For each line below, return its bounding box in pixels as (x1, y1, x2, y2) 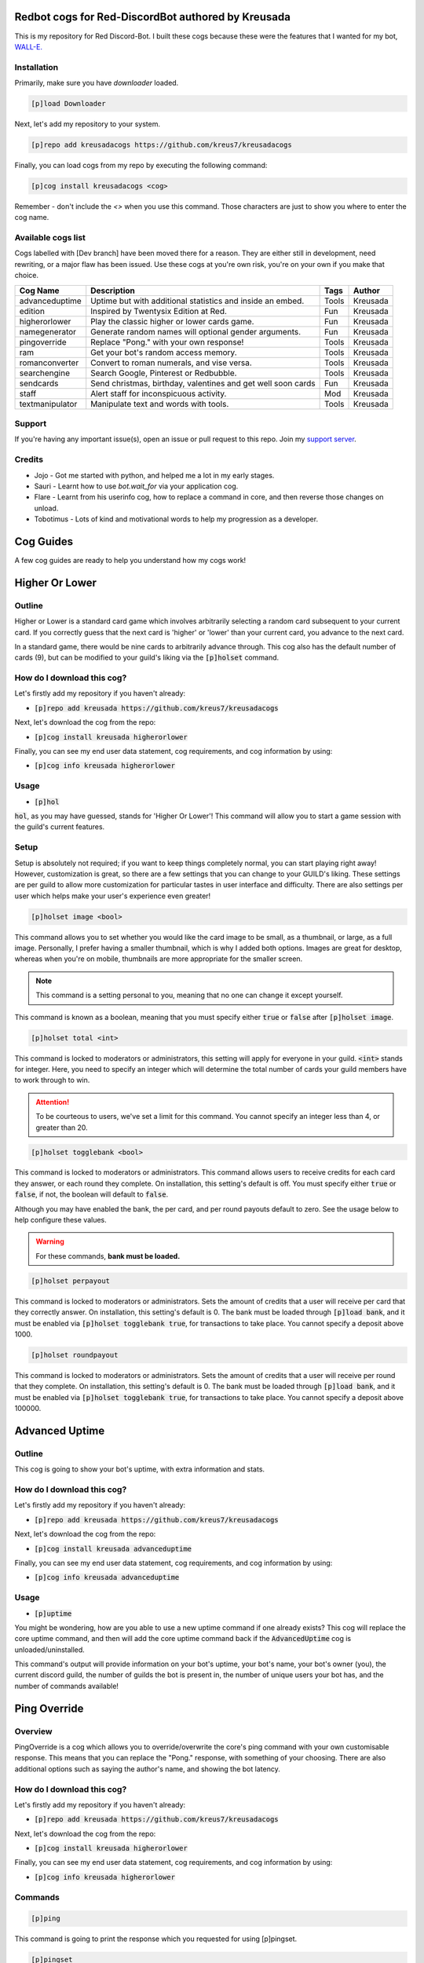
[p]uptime (34, 1609, 72, 1618)
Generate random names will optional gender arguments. (90, 326, 302, 337)
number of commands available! (14, 1681, 119, 1691)
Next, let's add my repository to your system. (14, 119, 161, 129)
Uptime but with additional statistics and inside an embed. (90, 295, 305, 306)
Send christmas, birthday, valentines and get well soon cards (90, 378, 316, 389)
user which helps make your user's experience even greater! (14, 891, 211, 901)
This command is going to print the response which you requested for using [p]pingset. (14, 1934, 298, 1943)
